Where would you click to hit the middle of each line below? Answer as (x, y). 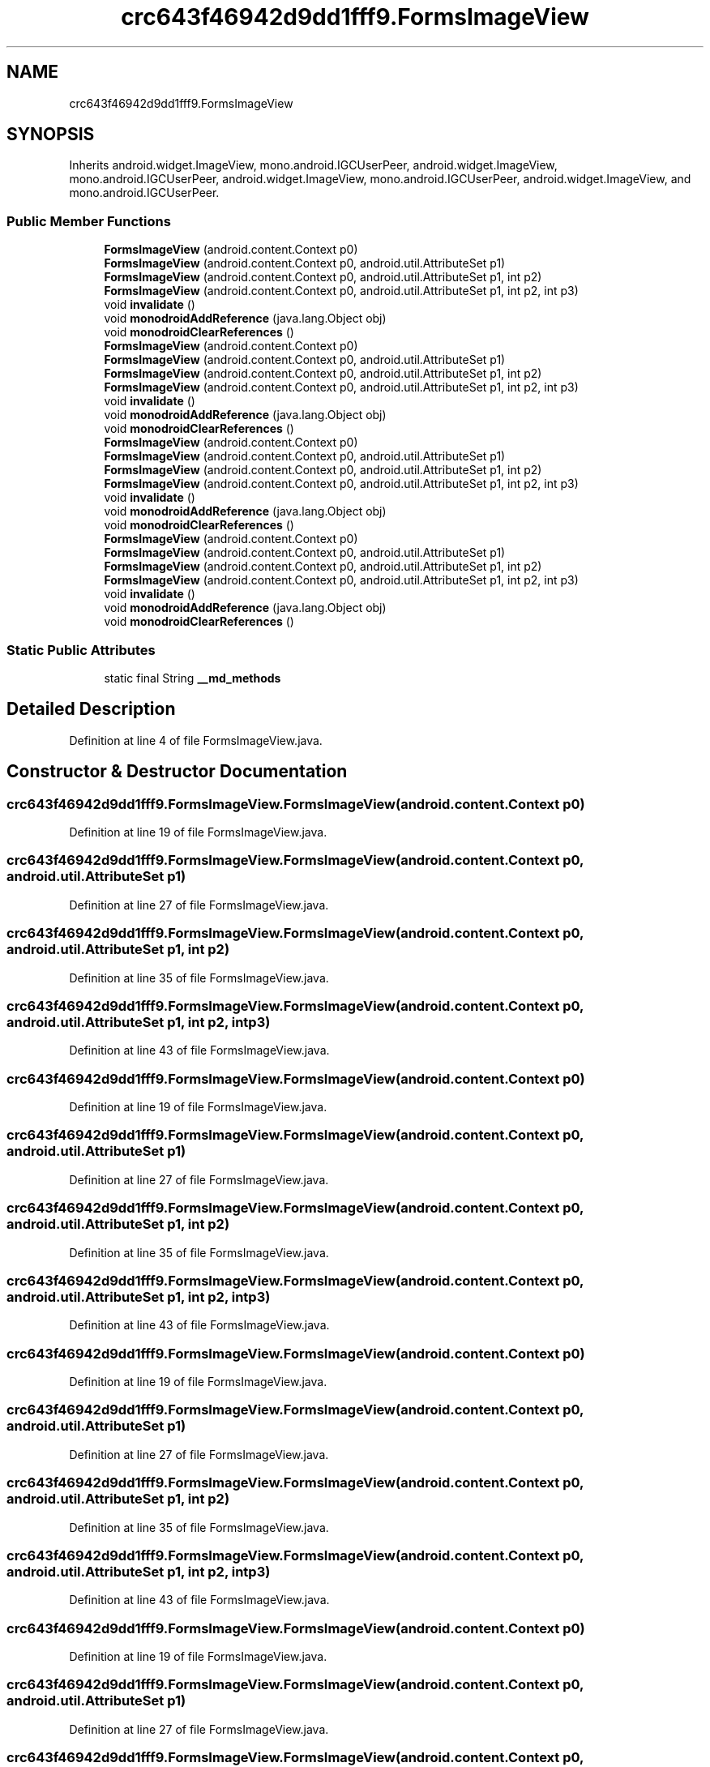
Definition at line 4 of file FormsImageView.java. (196, 740)
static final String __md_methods (192, 678)
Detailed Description (91, 709)
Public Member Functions (89, 221)
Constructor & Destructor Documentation (177, 772)
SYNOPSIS (51, 135)
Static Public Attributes (81, 650)
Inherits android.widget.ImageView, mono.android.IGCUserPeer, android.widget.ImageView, (313, 165)
